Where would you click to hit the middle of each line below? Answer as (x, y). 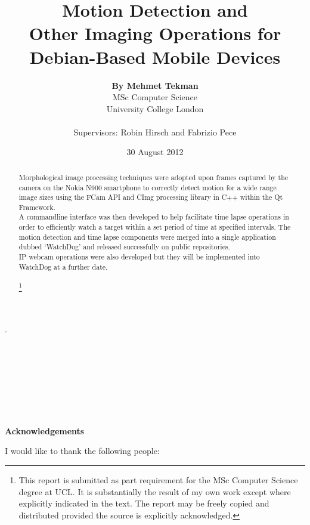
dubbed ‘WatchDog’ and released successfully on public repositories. (124, 247)
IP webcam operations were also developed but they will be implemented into (139, 257)
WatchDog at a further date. (63, 266)
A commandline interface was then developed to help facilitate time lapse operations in (154, 217)
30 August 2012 (155, 152)
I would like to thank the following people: (82, 451)
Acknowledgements (45, 430)
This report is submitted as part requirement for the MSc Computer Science (158, 479)
